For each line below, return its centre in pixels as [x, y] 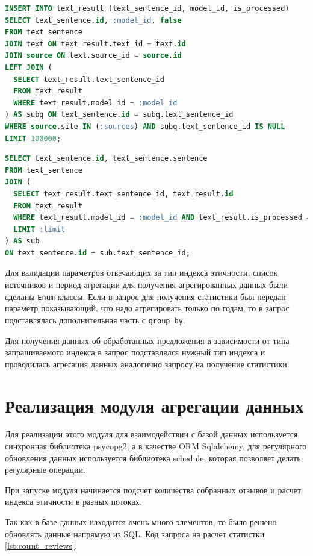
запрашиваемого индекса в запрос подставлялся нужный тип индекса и [135, 352]
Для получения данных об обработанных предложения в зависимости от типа [147, 340]
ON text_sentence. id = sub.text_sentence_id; [98, 253]
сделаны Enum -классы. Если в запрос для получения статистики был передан [145, 296]
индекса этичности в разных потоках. [73, 501]
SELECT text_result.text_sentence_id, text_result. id [123, 194]
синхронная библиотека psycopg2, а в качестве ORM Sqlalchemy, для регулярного [156, 446]
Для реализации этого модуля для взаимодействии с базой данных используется [151, 434]
